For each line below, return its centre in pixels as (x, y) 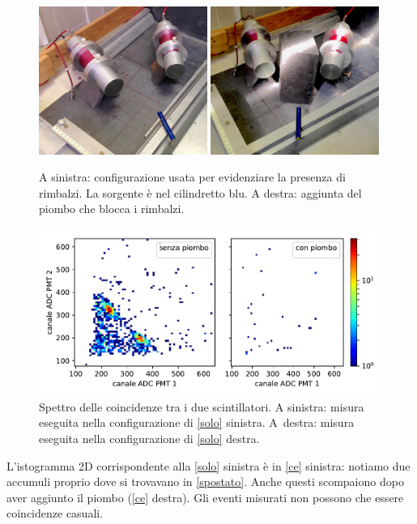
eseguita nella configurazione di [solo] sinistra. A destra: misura (197, 422)
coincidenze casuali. (55, 513)
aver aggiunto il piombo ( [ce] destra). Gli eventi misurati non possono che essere (205, 497)
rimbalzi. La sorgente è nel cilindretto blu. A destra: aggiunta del (200, 192)
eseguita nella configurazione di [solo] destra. (149, 439)
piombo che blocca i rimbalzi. (112, 209)
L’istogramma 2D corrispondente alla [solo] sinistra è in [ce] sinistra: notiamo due (208, 465)
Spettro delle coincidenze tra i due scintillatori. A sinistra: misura (202, 406)
